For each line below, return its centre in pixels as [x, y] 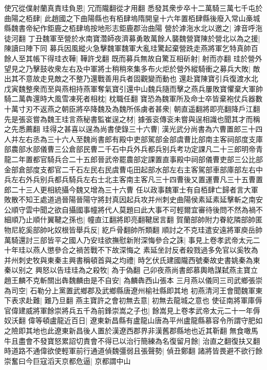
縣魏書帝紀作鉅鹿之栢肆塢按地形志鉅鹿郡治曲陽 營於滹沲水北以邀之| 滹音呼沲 [133, 28]
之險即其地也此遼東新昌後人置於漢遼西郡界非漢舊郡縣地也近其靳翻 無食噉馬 [131, 330]
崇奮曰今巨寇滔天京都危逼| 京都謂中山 [68, 360]
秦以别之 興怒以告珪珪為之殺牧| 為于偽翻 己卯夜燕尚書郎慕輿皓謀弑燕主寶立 [131, 270]
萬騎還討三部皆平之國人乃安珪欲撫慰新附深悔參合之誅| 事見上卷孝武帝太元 [129, 240]
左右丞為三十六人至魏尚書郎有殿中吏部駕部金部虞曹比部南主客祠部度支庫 [140, 139]
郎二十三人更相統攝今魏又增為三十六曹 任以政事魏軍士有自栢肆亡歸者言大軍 [131, 189]
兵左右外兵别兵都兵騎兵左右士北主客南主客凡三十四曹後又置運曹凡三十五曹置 [133, 179]
